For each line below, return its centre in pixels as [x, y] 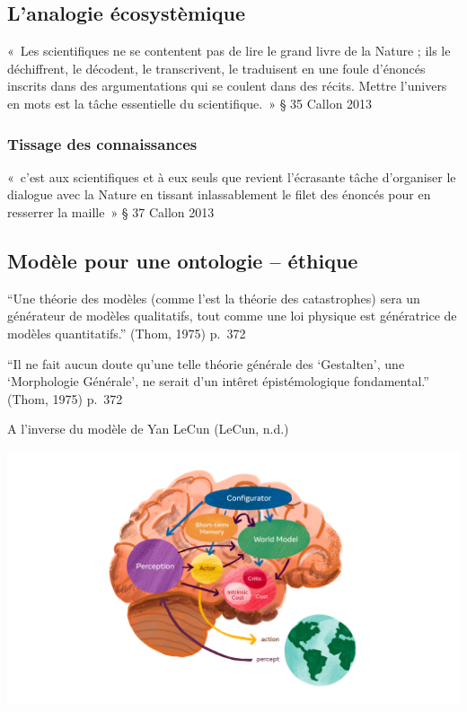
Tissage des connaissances [102, 143]
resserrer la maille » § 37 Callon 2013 [111, 211]
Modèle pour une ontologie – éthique [183, 260]
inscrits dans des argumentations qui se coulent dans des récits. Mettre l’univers [227, 86]
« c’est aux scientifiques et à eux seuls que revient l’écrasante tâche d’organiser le [232, 176]
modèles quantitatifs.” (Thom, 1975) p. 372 [127, 333]
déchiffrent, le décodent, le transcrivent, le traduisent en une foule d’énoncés [216, 68]
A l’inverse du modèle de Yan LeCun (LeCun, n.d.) [148, 429]
